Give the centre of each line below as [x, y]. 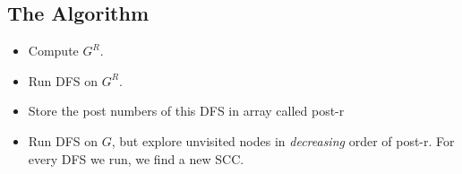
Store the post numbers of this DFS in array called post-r [186, 111]
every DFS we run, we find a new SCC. [136, 158]
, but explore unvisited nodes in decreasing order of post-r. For [283, 140]
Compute [53, 51]
